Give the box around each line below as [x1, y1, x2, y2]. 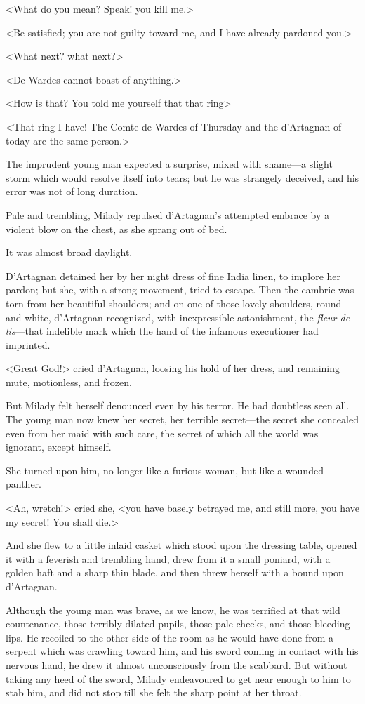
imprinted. [6, 337, 51, 352]
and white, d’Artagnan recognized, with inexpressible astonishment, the [6, 310, 314, 324]
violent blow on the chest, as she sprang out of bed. [6, 221, 227, 236]
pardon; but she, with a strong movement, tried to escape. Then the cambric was [6, 282, 354, 297]
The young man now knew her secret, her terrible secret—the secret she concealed [6, 412, 359, 427]
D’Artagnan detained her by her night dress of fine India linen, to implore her [6, 268, 341, 283]
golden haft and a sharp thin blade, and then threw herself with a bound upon [6, 565, 344, 580]
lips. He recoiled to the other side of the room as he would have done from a [6, 630, 334, 644]
